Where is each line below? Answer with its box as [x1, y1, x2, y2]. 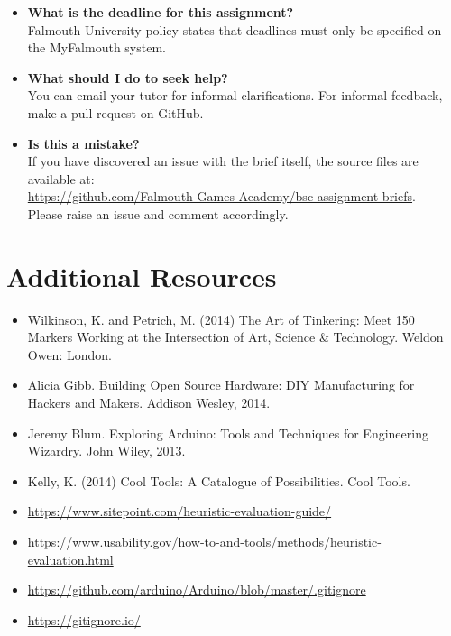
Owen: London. [27, 345, 112, 364]
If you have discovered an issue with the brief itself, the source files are [27, 152, 419, 171]
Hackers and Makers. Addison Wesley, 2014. [27, 393, 271, 412]
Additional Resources [6, 257, 277, 294]
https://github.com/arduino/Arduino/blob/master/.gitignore [27, 580, 366, 599]
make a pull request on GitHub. [27, 103, 204, 122]
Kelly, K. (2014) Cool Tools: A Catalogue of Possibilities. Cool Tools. [27, 471, 410, 490]
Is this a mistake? [27, 134, 140, 152]
